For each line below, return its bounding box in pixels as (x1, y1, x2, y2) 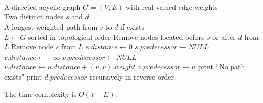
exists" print (4, 71, 42, 82)
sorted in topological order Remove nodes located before (28, 31, 205, 42)
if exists (120, 21, 144, 32)
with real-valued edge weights (125, 1, 218, 12)
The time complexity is (4, 88, 77, 99)
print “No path (198, 61, 245, 72)
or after (212, 31, 236, 42)
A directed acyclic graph (4, 1, 81, 12)
